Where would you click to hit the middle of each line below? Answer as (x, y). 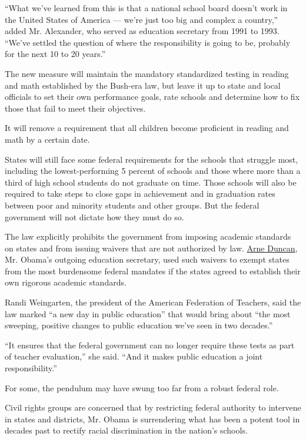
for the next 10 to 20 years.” (55, 54)
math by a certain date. (47, 139)
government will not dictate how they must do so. (94, 216)
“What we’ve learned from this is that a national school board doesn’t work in (146, 8)
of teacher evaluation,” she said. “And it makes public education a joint (134, 356)
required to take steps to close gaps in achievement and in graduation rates (140, 194)
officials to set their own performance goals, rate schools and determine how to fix (152, 97)
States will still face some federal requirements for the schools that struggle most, (152, 159)
